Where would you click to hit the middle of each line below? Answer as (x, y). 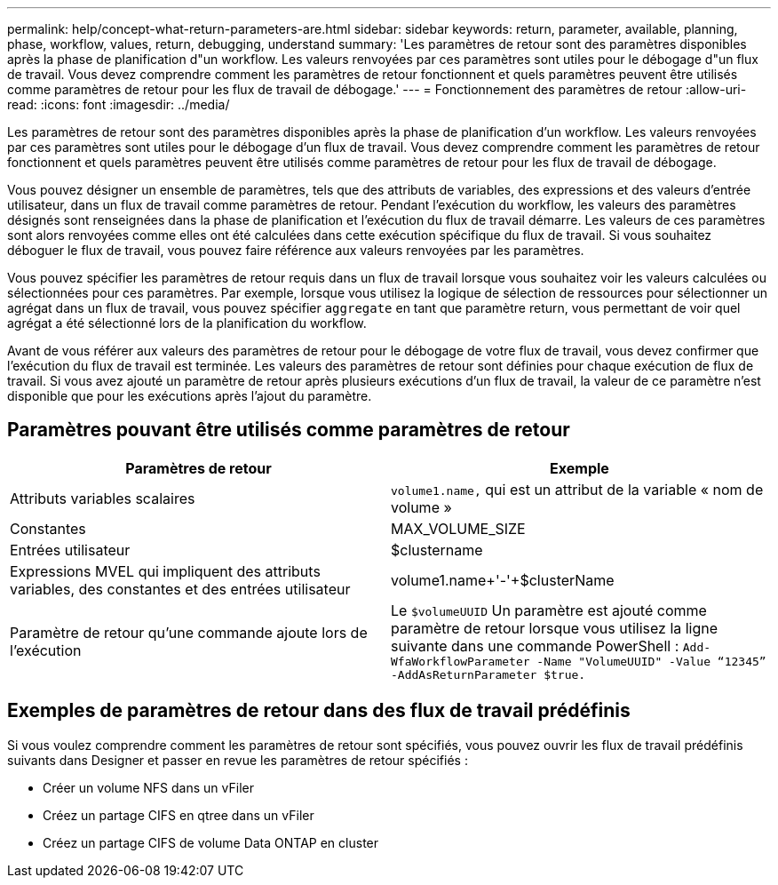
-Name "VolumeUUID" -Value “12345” (651, 661)
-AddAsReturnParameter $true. (488, 674)
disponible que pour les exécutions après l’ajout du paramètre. (190, 396)
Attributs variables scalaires (103, 498)
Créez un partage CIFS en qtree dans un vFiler (179, 815)
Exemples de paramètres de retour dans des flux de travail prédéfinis (319, 711)
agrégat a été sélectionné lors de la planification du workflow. (187, 323)
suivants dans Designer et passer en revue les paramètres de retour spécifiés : (238, 760)
